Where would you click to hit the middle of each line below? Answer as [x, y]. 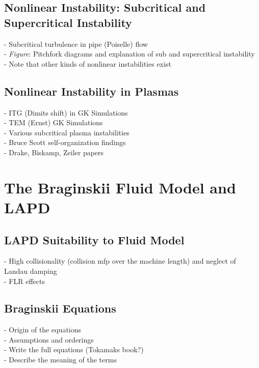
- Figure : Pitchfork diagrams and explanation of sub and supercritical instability [129, 54]
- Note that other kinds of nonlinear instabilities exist [88, 63]
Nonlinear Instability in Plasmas [92, 91]
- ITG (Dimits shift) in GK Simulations [66, 112]
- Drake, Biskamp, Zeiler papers [54, 152]
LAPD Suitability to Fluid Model [94, 239]
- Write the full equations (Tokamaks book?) [74, 349]
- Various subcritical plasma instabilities [67, 132]
